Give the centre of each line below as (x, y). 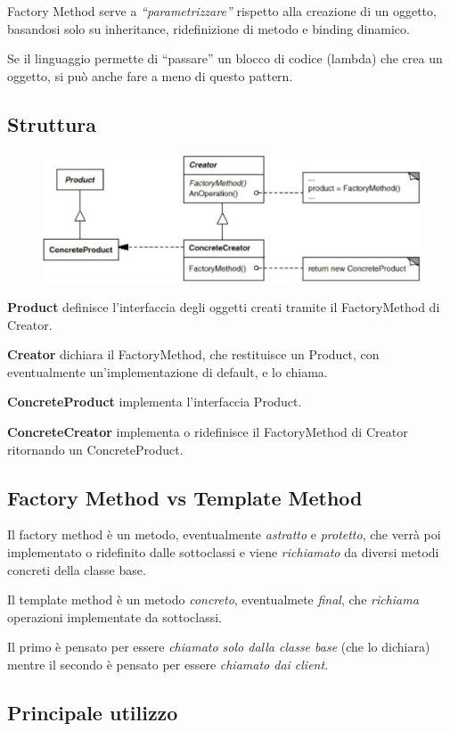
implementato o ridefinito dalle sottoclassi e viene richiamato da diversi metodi (223, 552)
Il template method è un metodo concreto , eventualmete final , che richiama (213, 600)
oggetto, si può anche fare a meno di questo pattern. (150, 75)
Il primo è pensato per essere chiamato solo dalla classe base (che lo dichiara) (219, 647)
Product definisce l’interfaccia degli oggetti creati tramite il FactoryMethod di (224, 307)
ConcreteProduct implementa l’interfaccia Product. (155, 402)
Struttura (52, 123)
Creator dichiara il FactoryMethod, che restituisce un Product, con (193, 354)
